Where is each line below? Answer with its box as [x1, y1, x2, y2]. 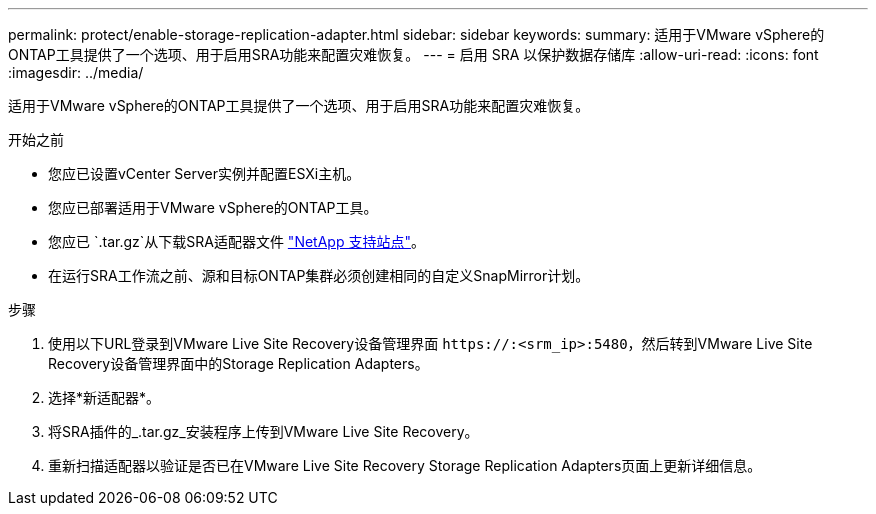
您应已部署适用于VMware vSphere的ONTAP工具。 [48, 199, 378, 216]
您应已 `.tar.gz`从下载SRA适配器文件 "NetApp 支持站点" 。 [48, 233, 425, 250]
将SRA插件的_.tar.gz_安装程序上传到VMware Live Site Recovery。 [48, 423, 479, 440]
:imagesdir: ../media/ [8, 64, 144, 81]
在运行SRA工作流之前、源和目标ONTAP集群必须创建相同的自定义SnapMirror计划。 [48, 267, 590, 284]
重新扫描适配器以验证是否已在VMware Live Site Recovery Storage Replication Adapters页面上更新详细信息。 [48, 457, 762, 474]
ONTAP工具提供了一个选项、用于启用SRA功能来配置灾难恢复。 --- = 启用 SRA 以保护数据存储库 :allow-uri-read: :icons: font [8, 46, 819, 63]
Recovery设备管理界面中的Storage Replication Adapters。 [48, 355, 429, 372]
